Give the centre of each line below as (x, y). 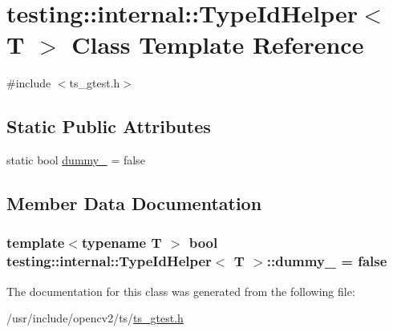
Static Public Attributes (109, 126)
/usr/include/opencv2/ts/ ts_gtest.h (95, 318)
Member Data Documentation (134, 203)
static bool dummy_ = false (76, 160)
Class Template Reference (218, 45)
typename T (122, 243)
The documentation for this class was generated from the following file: (181, 291)
